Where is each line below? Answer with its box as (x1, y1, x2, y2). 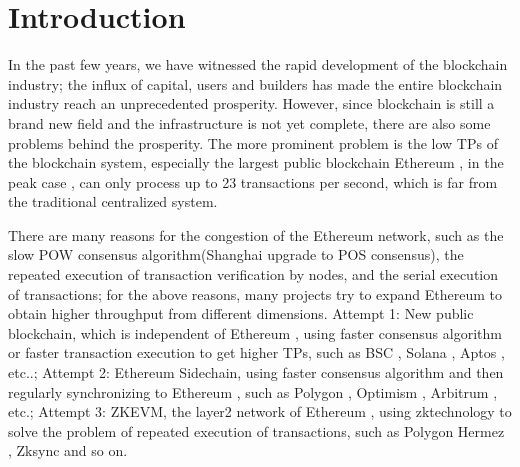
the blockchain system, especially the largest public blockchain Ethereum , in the (8, 152, 504, 173)
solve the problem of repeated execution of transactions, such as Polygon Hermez (8, 420, 505, 441)
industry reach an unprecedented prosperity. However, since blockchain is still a (8, 93, 495, 114)
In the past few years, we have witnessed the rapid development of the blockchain (8, 54, 508, 75)
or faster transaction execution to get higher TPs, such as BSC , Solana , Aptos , (8, 342, 505, 363)
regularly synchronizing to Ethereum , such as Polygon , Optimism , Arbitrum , (8, 381, 498, 402)
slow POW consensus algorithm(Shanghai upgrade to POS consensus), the (8, 244, 464, 265)
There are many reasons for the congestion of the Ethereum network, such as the (8, 224, 504, 245)
